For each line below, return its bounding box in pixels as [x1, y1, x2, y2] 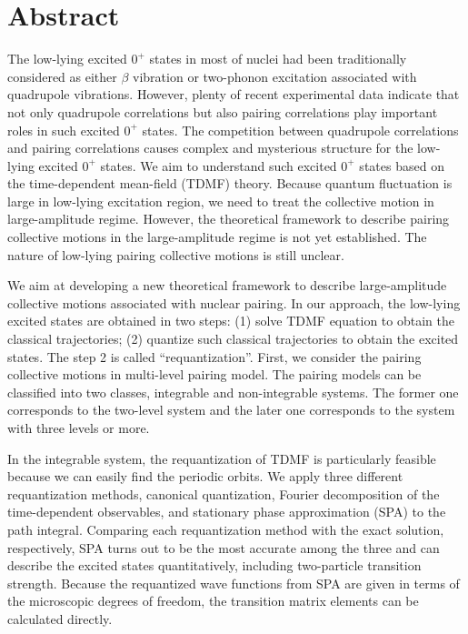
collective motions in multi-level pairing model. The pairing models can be [7, 365, 422, 384]
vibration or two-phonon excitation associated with [133, 66, 417, 86]
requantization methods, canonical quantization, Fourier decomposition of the [7, 484, 440, 503]
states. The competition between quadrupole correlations [142, 120, 459, 139]
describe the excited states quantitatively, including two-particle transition [7, 556, 422, 575]
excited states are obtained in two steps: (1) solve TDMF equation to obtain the [7, 311, 454, 330]
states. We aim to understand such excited [100, 156, 337, 175]
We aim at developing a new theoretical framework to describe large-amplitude [7, 276, 447, 295]
